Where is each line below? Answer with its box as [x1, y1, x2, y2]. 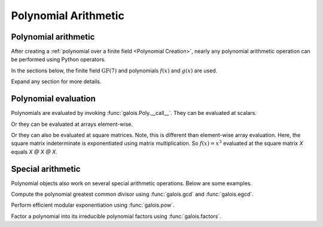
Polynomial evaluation [11, 93, 96, 104]
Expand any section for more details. [11, 78, 102, 85]
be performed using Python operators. [11, 56, 106, 63]
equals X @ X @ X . [11, 148, 58, 155]
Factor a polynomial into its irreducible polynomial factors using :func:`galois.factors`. [11, 213, 221, 220]
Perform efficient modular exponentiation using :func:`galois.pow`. [11, 201, 175, 209]
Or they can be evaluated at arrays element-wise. [11, 120, 133, 128]
